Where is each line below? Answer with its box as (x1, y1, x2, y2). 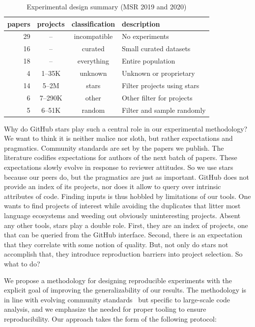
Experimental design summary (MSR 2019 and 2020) (27, 1, 187, 11)
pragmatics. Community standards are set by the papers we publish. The (4, 142, 224, 153)
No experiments (121, 31, 169, 41)
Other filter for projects (121, 92, 193, 102)
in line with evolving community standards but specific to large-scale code (4, 294, 230, 304)
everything (77, 56, 109, 66)
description (121, 18, 160, 29)
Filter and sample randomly (121, 104, 206, 115)
